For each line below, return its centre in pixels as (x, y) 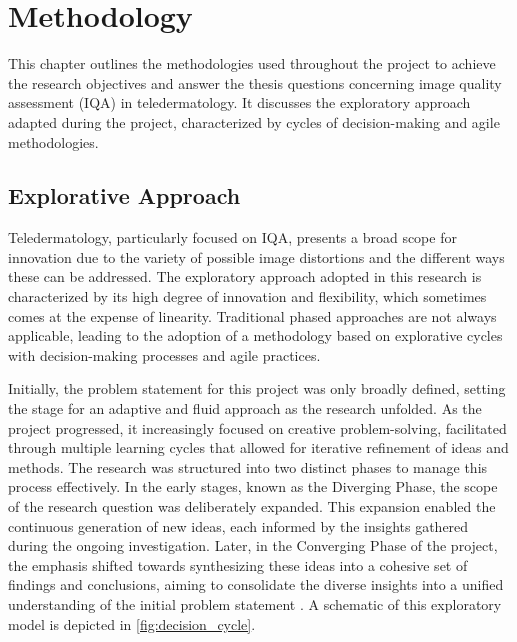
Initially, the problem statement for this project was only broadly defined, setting (257, 388)
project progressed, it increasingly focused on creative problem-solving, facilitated (257, 427)
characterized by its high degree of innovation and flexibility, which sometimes (247, 296)
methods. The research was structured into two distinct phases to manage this (248, 466)
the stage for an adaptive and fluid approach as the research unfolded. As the (245, 408)
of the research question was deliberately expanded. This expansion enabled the (252, 506)
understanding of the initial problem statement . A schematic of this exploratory (255, 603)
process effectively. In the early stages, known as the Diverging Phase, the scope (253, 486)
